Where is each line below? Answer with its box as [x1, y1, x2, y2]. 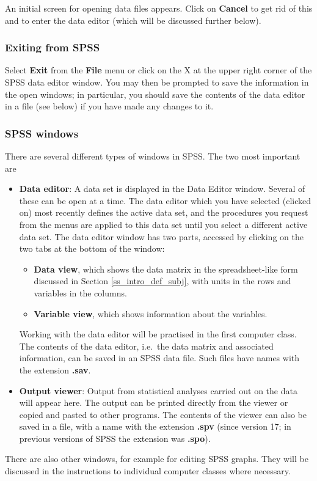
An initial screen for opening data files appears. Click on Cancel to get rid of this [5, 2, 313, 14]
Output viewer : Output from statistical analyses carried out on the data [19, 384, 297, 397]
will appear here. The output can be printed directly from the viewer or [19, 396, 288, 409]
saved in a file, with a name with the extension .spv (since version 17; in [19, 420, 291, 433]
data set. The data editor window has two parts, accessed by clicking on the [19, 230, 304, 243]
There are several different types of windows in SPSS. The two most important [5, 150, 301, 162]
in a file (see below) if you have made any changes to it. [5, 100, 214, 112]
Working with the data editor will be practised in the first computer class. [19, 328, 297, 340]
